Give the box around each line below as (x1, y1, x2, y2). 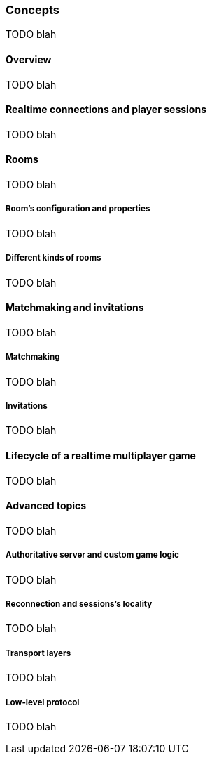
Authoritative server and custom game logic (6, 550, 179, 561)
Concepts (6, 3, 60, 17)
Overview (6, 53, 52, 65)
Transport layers (6, 648, 71, 658)
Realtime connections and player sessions (6, 103, 207, 116)
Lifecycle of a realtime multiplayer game (6, 449, 196, 461)
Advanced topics (6, 499, 87, 512)
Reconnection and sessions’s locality (6, 598, 153, 609)
